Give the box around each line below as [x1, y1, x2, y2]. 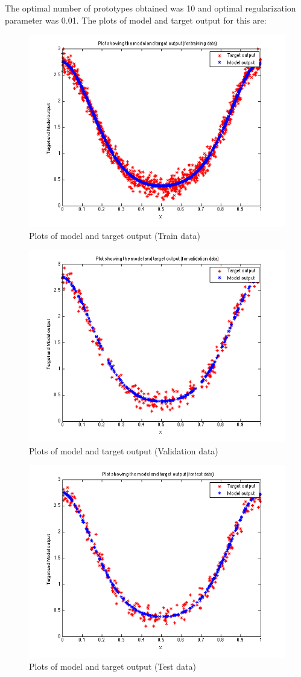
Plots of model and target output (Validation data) [29, 444, 218, 457]
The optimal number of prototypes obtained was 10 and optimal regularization [5, 2, 296, 14]
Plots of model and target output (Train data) [29, 229, 200, 241]
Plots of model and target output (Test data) [29, 659, 196, 672]
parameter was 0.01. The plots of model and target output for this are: [5, 13, 267, 26]
